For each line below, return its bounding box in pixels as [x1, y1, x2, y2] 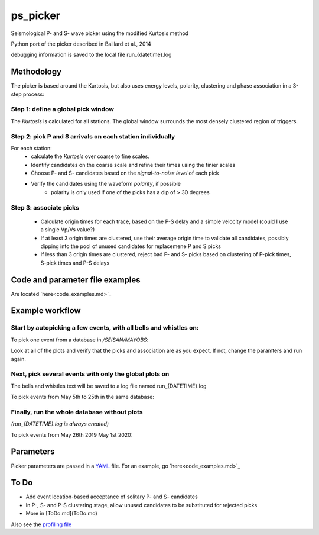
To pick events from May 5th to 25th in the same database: [11, 394, 155, 401]
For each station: [11, 144, 53, 152]
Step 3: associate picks [11, 203, 80, 211]
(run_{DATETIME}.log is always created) [11, 420, 109, 427]
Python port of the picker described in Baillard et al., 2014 [11, 40, 152, 47]
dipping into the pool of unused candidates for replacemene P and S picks [40, 243, 222, 250]
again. [11, 355, 27, 362]
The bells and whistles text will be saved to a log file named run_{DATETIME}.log [11, 382, 207, 389]
